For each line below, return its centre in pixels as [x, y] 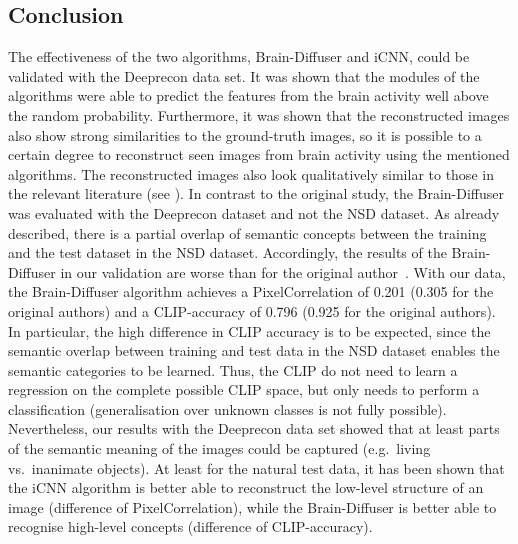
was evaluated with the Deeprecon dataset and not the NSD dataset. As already [254, 212]
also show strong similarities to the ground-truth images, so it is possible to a [245, 134]
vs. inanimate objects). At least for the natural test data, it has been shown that [256, 467]
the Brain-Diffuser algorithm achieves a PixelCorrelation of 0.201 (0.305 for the [251, 291]
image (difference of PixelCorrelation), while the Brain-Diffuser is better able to [252, 506]
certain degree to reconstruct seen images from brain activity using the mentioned [259, 154]
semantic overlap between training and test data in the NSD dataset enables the [254, 350]
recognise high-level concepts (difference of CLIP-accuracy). [190, 526]
